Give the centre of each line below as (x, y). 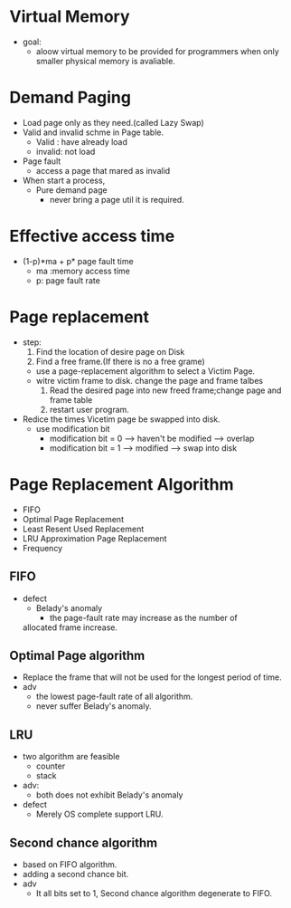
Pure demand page (71, 190)
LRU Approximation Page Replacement (94, 538)
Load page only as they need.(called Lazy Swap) (113, 122)
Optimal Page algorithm (77, 655)
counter (51, 766)
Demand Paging (70, 98)
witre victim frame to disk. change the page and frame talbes (150, 380)
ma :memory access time (83, 271)
